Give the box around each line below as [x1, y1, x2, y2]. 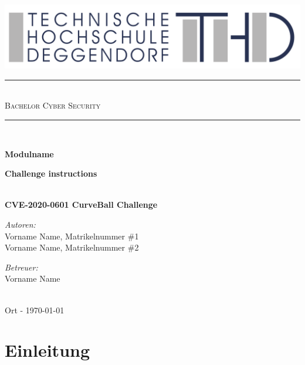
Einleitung [5, 338, 90, 362]
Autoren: [5, 218, 36, 231]
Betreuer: [5, 261, 38, 273]
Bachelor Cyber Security [5, 99, 101, 111]
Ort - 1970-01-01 [5, 303, 65, 316]
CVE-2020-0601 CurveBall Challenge [5, 198, 158, 211]
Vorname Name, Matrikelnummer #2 [5, 241, 139, 254]
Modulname [5, 147, 54, 160]
